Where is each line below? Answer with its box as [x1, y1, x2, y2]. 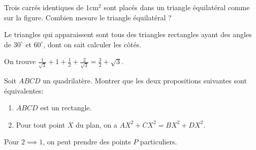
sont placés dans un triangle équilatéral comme [104, 2, 250, 12]
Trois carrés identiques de [4, 2, 84, 12]
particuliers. [140, 136, 177, 147]
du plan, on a [76, 119, 117, 130]
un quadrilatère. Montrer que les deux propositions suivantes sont [43, 75, 247, 86]
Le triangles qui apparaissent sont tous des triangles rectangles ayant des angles [4, 29, 252, 40]
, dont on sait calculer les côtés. [43, 39, 142, 49]
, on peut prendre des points [43, 136, 131, 147]
